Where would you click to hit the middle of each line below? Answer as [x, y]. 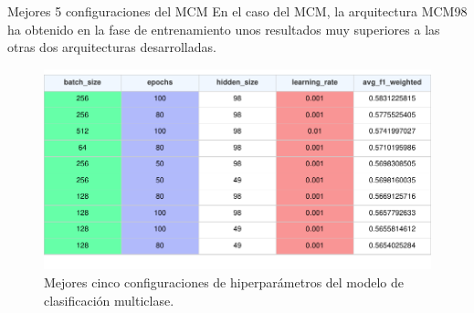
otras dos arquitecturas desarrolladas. [112, 47]
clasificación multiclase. [109, 300]
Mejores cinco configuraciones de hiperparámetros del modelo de [224, 282]
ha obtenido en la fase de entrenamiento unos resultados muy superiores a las [224, 29]
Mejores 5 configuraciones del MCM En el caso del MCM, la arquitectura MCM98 [237, 11]
